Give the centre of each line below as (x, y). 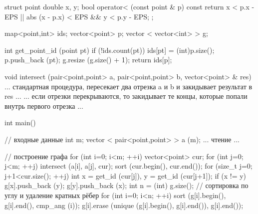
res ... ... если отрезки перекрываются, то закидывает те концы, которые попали (126, 96)
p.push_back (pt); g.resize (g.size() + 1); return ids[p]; (88, 60)
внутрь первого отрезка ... (44, 106)
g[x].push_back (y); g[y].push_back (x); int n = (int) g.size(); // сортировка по (127, 185)
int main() (20, 122)
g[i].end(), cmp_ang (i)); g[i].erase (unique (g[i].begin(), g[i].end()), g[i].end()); (124, 205)
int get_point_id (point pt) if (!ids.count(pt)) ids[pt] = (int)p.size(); (110, 50)
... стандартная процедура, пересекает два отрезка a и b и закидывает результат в (129, 86)
